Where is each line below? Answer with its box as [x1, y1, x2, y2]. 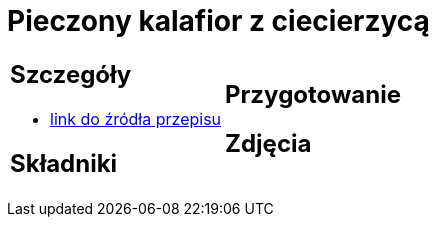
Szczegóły [10, 59, 132, 89]
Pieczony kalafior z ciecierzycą [7, 4, 430, 38]
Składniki [10, 148, 118, 178]
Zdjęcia [225, 128, 312, 158]
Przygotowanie [225, 79, 401, 109]
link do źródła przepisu [50, 108, 222, 129]
